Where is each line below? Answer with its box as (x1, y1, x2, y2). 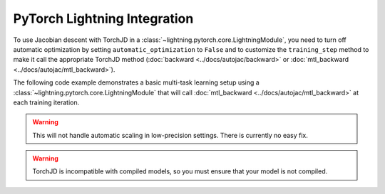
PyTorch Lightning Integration (13, 11, 194, 26)
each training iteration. (13, 98, 80, 107)
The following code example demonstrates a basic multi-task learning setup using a (13, 78, 260, 87)
